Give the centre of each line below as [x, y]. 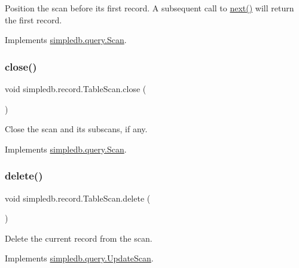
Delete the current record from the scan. [79, 238]
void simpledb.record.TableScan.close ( [76, 89]
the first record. [33, 19]
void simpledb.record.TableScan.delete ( [78, 198]
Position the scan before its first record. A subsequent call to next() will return [149, 8]
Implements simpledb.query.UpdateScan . [79, 258]
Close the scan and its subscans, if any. [76, 129]
